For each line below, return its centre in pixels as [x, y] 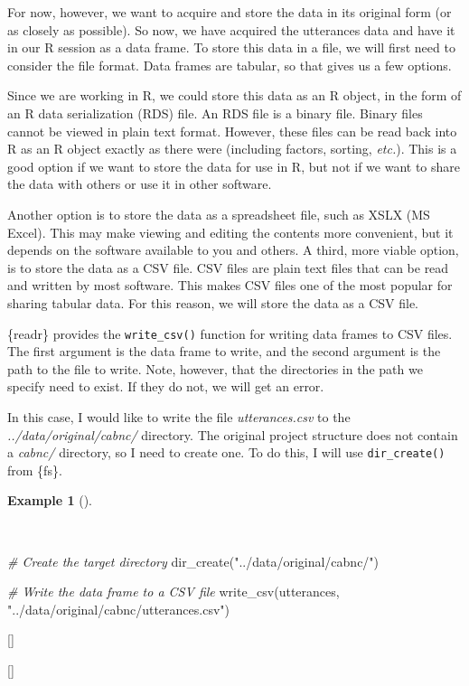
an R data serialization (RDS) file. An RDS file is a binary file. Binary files [215, 113]
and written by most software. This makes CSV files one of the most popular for [230, 285]
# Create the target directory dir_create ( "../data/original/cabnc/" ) [193, 561]
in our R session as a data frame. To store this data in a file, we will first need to [231, 47]
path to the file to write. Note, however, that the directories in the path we [215, 368]
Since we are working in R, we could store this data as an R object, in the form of [234, 95]
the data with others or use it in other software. [140, 184]
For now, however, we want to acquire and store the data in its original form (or [230, 12]
